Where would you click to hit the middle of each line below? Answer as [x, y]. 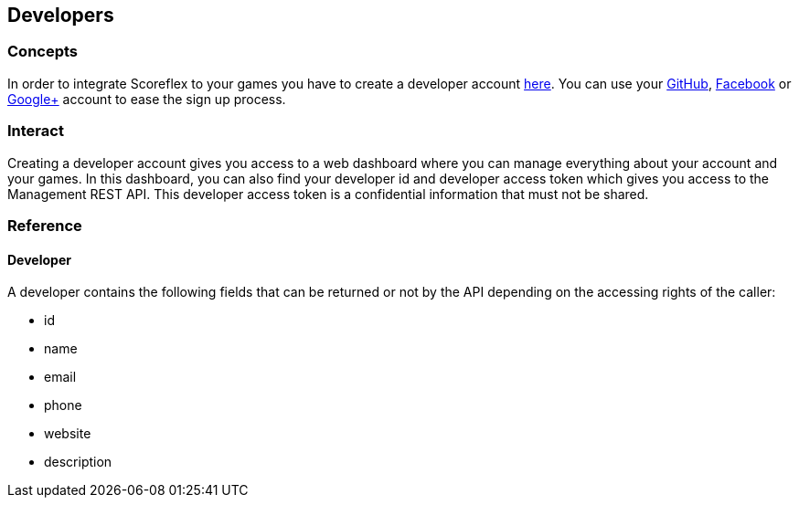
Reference [45, 225]
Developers [61, 15]
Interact [36, 131]
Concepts [43, 52]
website [68, 434]
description [78, 462]
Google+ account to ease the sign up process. [147, 99]
